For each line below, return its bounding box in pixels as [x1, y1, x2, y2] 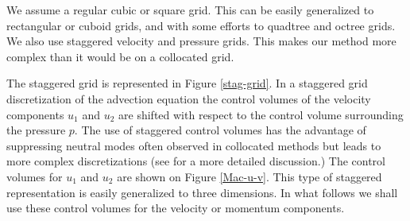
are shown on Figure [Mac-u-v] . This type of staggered [117, 168, 382, 184]
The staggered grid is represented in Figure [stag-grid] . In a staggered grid [6, 75, 368, 91]
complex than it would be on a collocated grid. [6, 48, 234, 64]
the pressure [6, 122, 66, 138]
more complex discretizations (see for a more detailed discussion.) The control [6, 153, 385, 169]
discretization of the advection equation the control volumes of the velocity [6, 90, 371, 107]
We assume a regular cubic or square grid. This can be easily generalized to [6, 2, 374, 17]
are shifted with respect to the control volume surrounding [118, 106, 404, 122]
